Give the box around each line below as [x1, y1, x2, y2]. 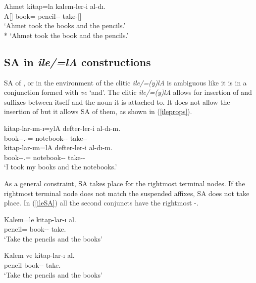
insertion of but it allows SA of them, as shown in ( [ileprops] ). [4, 106, 192, 117]
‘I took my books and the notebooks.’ [4, 162, 117, 172]
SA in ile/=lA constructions [4, 54, 151, 69]
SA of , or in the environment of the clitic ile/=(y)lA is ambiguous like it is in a [4, 77, 247, 87]
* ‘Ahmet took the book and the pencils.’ [4, 30, 129, 40]
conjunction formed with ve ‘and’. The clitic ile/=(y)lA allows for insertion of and [4, 87, 252, 97]
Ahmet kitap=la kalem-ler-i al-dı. [4, 1, 105, 11]
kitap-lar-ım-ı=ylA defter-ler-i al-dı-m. [4, 122, 121, 133]
